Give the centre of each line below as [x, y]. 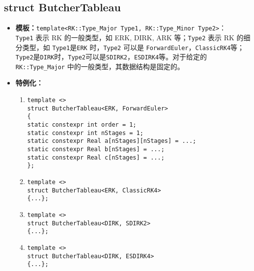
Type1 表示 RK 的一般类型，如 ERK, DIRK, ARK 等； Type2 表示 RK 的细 [133, 37]
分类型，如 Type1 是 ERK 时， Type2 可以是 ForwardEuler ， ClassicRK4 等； [130, 47]
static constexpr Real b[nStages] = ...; [96, 149]
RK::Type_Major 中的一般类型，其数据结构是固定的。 [100, 66]
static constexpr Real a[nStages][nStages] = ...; [112, 141]
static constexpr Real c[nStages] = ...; [96, 157]
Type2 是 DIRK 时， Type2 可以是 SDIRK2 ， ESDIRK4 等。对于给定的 [111, 57]
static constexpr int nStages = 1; [85, 133]
